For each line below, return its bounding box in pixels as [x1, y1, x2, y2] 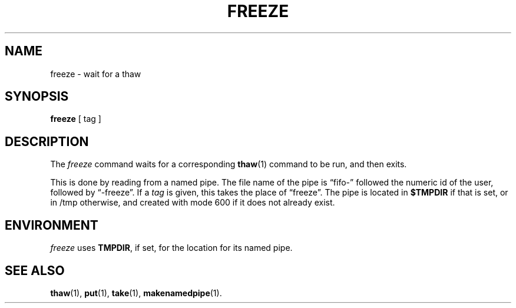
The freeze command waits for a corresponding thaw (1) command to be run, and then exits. [50, 159, 407, 170]
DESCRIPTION [5, 134, 89, 149]
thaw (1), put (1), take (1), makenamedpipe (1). [50, 287, 222, 298]
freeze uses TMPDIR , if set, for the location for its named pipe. [50, 243, 293, 253]
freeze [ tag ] [50, 114, 101, 124]
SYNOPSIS [5, 89, 69, 104]
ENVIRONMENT [5, 217, 98, 233]
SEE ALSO [5, 263, 65, 278]
